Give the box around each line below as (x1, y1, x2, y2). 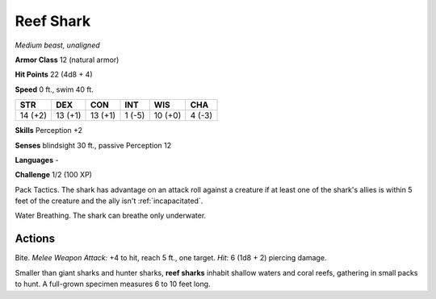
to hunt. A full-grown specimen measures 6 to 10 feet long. (15, 279, 211, 289)
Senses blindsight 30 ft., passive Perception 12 (15, 140, 172, 150)
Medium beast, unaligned (15, 40, 100, 50)
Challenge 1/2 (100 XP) (15, 170, 93, 180)
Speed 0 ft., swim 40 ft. (15, 85, 94, 94)
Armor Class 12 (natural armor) (15, 55, 119, 64)
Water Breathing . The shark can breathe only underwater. (15, 210, 207, 221)
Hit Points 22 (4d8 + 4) (15, 69, 93, 80)
